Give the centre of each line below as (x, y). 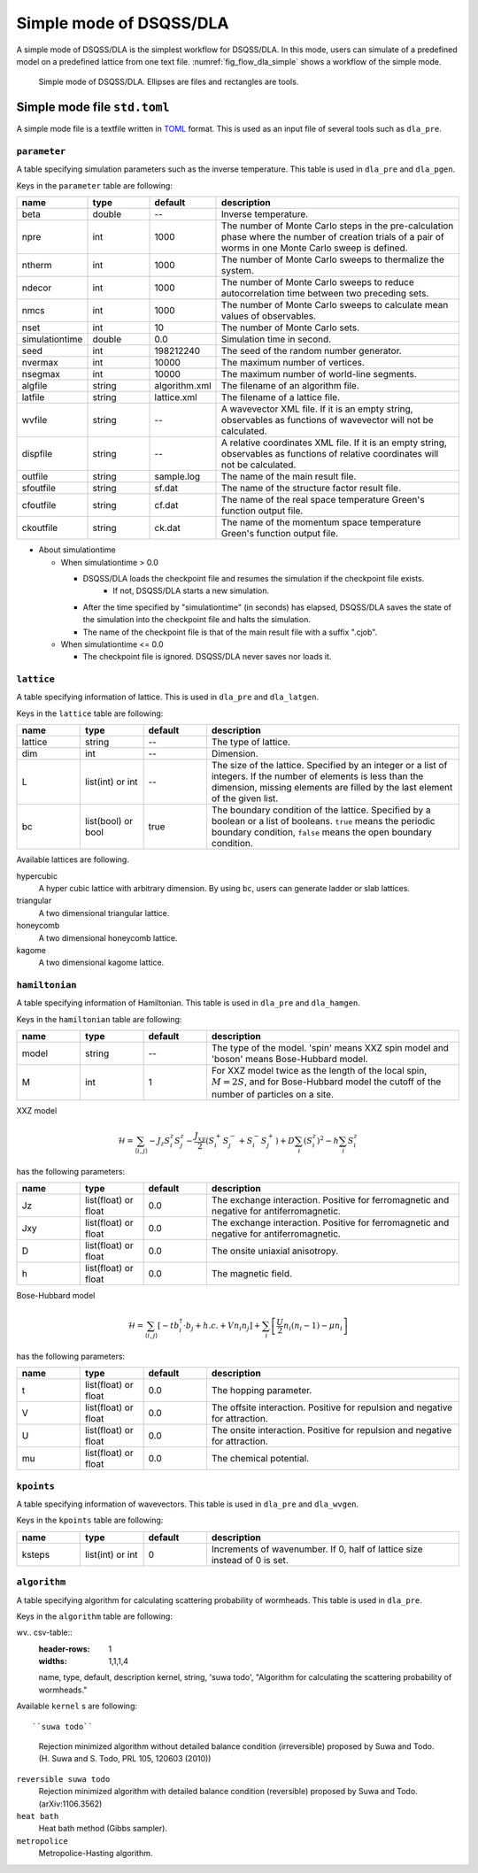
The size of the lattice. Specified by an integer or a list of (329, 766)
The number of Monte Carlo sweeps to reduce (318, 282)
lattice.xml (176, 397)
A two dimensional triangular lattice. (104, 913)
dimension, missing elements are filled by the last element (332, 788)
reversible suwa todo (63, 1779)
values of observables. (269, 316)
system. (238, 271)
